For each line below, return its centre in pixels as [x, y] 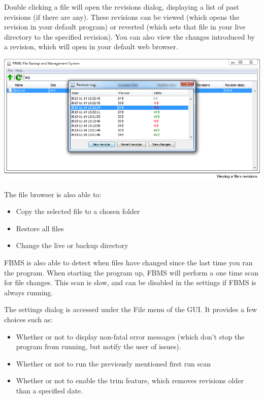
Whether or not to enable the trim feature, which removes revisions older [130, 380]
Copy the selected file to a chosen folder [78, 211]
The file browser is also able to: [53, 194]
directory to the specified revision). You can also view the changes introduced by [129, 36]
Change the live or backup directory [72, 245]
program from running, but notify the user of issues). [98, 346]
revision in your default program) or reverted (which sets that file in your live [125, 27]
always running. [29, 292]
